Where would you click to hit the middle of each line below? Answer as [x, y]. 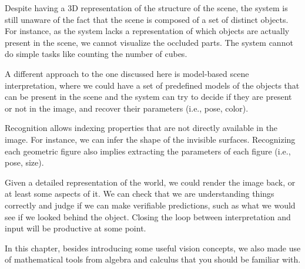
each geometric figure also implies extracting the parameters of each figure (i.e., [148, 151]
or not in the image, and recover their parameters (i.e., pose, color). [127, 108]
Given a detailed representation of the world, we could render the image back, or [150, 182]
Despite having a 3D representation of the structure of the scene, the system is [146, 8]
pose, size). [24, 162]
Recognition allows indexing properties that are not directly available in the [141, 128]
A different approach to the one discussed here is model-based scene [127, 73]
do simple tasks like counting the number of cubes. [96, 54]
